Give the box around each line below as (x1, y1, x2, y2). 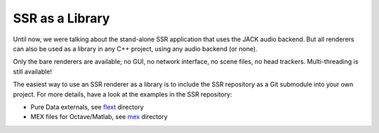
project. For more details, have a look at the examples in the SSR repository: (13, 90, 232, 98)
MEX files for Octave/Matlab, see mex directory (30, 113, 168, 121)
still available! (13, 67, 53, 76)
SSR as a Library (13, 10, 110, 26)
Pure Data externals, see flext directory (30, 102, 144, 111)
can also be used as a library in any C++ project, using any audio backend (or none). (13, 44, 258, 52)
